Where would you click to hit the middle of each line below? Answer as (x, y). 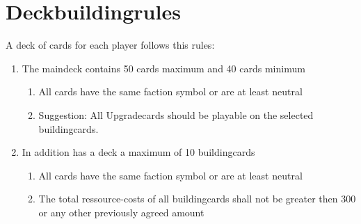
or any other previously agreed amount (121, 212)
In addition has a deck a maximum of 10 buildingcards (138, 152)
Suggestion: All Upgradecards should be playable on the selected (176, 114)
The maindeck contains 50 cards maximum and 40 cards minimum (163, 68)
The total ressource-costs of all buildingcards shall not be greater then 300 (197, 199)
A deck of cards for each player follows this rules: (110, 45)
